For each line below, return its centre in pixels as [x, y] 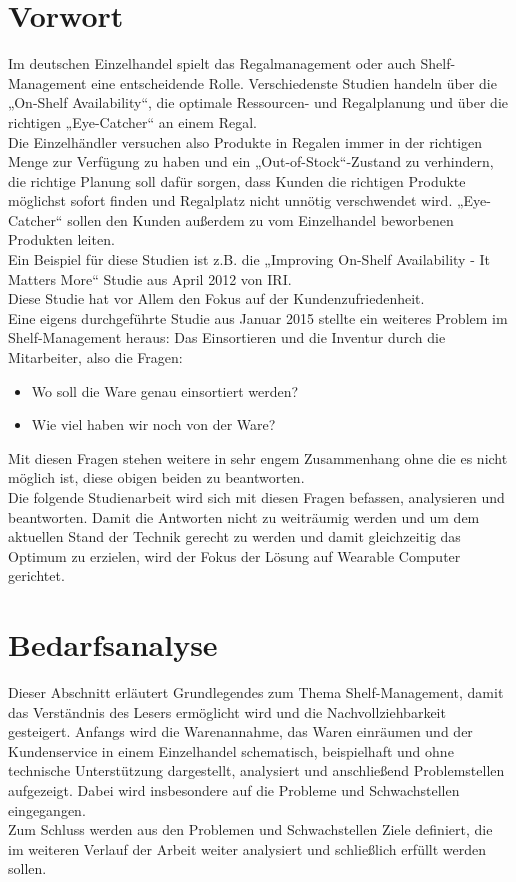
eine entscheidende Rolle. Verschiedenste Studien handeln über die [294, 82]
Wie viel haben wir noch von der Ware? [153, 424]
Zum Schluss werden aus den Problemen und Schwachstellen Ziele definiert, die [250, 829]
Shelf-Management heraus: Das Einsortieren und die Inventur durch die [227, 337]
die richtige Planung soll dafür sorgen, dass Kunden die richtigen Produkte [237, 180]
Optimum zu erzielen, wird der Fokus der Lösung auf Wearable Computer [234, 555]
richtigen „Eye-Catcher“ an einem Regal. [132, 121]
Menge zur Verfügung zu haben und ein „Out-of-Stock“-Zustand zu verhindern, [251, 161]
